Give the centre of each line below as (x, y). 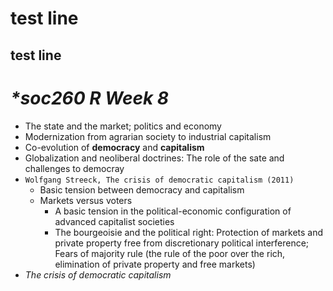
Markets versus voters (86, 200)
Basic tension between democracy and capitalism (142, 189)
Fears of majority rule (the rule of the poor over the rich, (170, 253)
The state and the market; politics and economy (123, 126)
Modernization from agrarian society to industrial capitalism (148, 136)
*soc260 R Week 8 (90, 98)
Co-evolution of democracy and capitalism (114, 147)
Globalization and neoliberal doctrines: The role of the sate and (154, 158)
